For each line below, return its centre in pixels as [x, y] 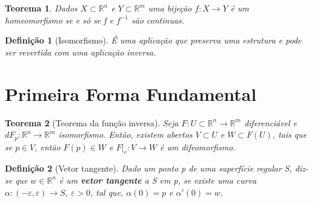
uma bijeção [170, 8]
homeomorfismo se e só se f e [59, 20]
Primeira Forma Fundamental [131, 93]
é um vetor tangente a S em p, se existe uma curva [158, 180]
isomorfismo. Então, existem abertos [125, 134]
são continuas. [158, 20]
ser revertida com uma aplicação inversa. [81, 52]
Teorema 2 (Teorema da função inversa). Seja [92, 122]
